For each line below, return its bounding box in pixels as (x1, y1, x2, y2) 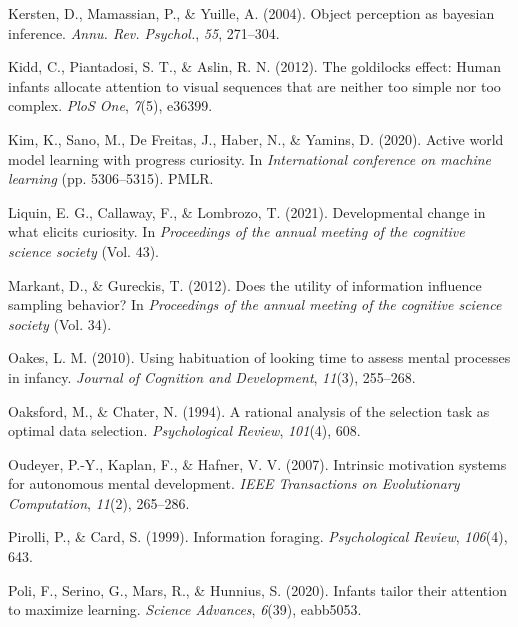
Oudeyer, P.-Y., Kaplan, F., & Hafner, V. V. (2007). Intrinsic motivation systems (8, 453, 507, 474)
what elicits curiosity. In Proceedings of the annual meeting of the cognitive (8, 221, 465, 242)
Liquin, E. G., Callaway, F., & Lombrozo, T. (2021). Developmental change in (8, 201, 486, 222)
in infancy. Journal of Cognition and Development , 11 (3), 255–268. (8, 366, 416, 387)
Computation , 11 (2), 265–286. (8, 492, 190, 513)
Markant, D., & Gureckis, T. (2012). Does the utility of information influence (8, 274, 482, 295)
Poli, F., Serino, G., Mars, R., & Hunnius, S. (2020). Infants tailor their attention (8, 579, 507, 600)
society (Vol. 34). (8, 313, 112, 334)
